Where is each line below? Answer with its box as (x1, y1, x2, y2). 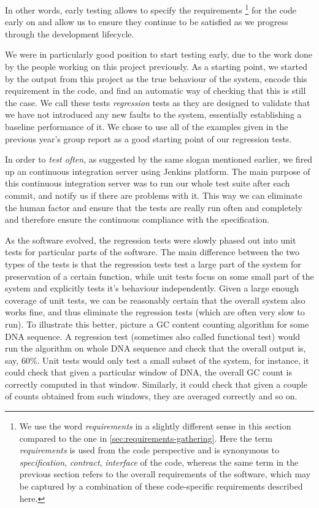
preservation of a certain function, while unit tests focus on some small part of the (5, 269, 314, 282)
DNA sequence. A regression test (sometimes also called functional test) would (5, 329, 301, 342)
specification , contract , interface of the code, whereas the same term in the (19, 455, 299, 468)
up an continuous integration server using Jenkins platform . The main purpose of (5, 164, 310, 177)
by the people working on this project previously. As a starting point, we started (5, 60, 307, 73)
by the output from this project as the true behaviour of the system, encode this (5, 72, 307, 85)
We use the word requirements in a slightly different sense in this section (19, 420, 291, 433)
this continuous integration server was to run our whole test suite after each (5, 177, 290, 190)
